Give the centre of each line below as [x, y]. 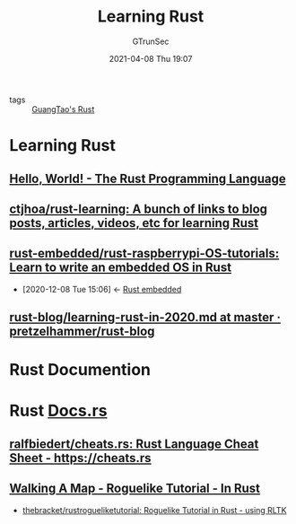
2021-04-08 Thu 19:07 [151, 58]
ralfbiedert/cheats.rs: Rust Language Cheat [134, 444]
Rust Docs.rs [58, 411]
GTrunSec [151, 41]
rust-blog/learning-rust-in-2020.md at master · [145, 317]
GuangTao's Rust [63, 109]
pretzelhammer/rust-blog [82, 332]
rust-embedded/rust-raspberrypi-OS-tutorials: [144, 253]
